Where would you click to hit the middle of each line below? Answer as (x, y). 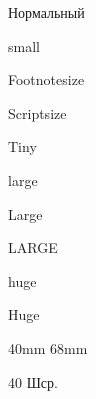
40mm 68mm (48, 347)
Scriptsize (37, 112)
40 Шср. (33, 381)
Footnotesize (46, 79)
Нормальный (46, 12)
